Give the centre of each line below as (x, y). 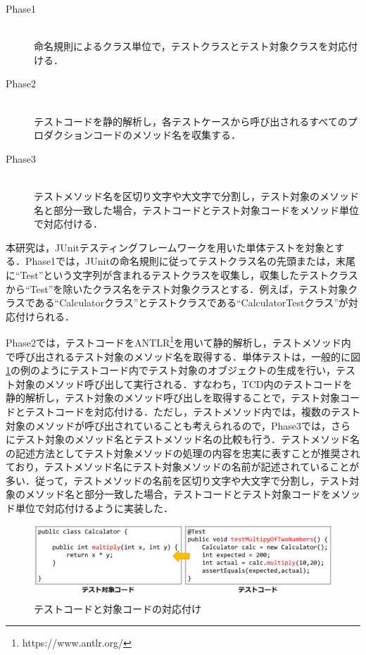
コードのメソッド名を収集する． (166, 135)
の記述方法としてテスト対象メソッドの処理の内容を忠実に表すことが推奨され (183, 453)
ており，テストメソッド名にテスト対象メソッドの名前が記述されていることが (183, 467)
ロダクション (63, 135)
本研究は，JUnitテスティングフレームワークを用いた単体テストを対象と (170, 247)
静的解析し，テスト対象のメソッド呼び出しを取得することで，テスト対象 (173, 398)
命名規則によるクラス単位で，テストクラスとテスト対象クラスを (181, 46)
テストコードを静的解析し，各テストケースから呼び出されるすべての (191, 121)
